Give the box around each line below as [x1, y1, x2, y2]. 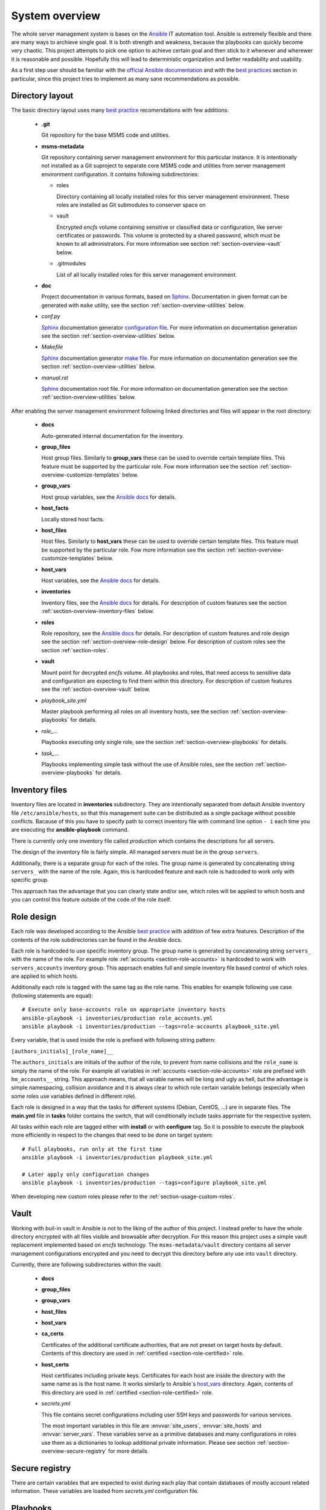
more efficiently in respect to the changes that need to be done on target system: [11, 1131, 214, 1139]
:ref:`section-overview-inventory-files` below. [41, 608, 155, 615]
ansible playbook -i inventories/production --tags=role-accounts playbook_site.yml [22, 1023, 280, 1030]
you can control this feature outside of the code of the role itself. [11, 896, 171, 903]
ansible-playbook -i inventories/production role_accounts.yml [22, 1015, 213, 1021]
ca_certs [41, 1330, 64, 1337]
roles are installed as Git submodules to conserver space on [56, 201, 206, 208]
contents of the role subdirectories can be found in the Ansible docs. [11, 936, 182, 943]
